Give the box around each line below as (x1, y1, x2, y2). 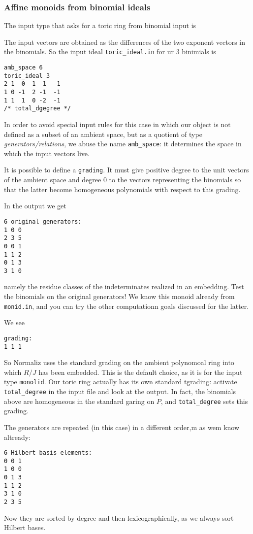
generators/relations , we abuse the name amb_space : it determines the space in (4, 138, 242, 149)
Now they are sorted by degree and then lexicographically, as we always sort (4, 512, 234, 523)
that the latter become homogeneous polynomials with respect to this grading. (4, 184, 241, 194)
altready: (4, 432, 31, 442)
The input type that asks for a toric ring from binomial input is (4, 20, 196, 31)
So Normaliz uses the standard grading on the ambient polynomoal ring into (4, 357, 234, 367)
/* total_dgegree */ (4, 105, 71, 112)
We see (4, 317, 25, 328)
